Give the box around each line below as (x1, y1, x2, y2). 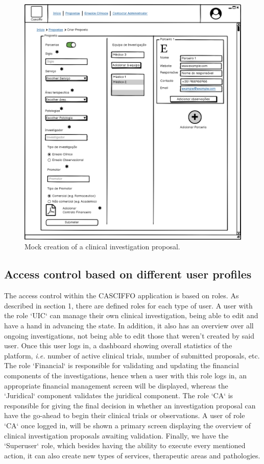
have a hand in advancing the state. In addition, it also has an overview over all (4, 320, 254, 331)
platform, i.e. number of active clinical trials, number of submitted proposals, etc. (4, 350, 260, 360)
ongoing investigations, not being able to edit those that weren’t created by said (4, 330, 254, 341)
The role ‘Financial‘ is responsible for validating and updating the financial (4, 360, 239, 371)
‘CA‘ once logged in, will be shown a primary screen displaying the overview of (4, 420, 251, 430)
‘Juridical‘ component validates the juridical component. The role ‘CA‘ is (4, 390, 233, 401)
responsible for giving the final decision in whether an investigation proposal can (4, 400, 256, 410)
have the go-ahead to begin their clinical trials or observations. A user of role (4, 410, 245, 421)
